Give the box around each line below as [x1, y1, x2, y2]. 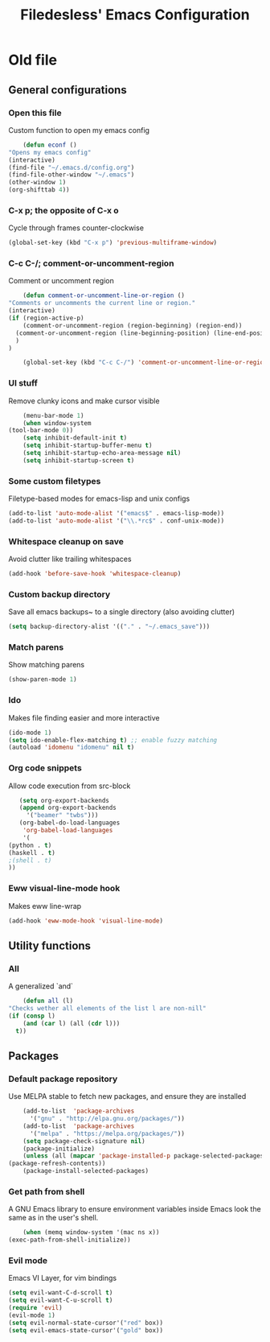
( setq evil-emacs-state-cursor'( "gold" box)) [8, 1326, 163, 1334]
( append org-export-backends [18, 803, 117, 812]
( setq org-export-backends [18, 796, 110, 804]
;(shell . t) [8, 856, 52, 865]
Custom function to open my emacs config [8, 125, 150, 134]
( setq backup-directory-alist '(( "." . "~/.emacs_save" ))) [8, 622, 211, 631]
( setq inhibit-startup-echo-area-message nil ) [22, 449, 182, 457]
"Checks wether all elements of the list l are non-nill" [8, 1005, 207, 1013]
